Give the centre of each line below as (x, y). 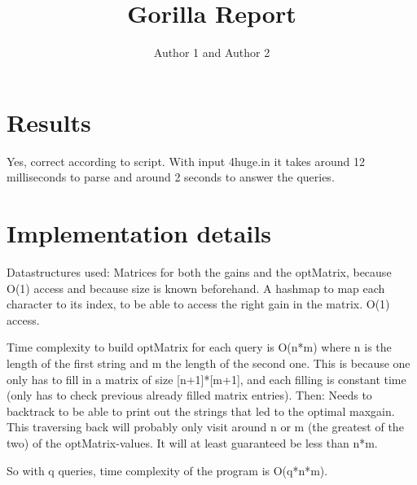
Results (49, 122)
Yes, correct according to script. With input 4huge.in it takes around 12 (186, 161)
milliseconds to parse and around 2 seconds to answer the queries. (171, 177)
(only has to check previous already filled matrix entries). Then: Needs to (189, 395)
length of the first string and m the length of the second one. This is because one (208, 363)
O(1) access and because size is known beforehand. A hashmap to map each (196, 288)
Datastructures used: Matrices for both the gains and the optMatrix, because (199, 271)
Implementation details (139, 233)
